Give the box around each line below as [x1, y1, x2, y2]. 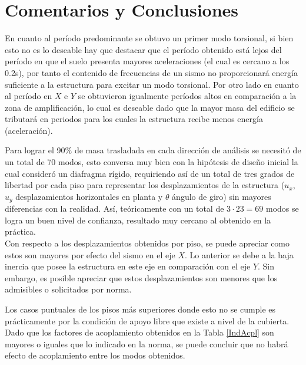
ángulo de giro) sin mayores [172, 190, 271, 202]
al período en [5, 90, 52, 102]
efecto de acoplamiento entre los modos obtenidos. [5, 349, 185, 361]
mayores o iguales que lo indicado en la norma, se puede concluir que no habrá [5, 337, 288, 350]
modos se [265, 202, 299, 215]
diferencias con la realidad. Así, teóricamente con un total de [5, 202, 224, 215]
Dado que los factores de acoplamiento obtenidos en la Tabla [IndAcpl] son [5, 326, 274, 338]
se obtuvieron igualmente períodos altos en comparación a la [78, 90, 297, 102]
